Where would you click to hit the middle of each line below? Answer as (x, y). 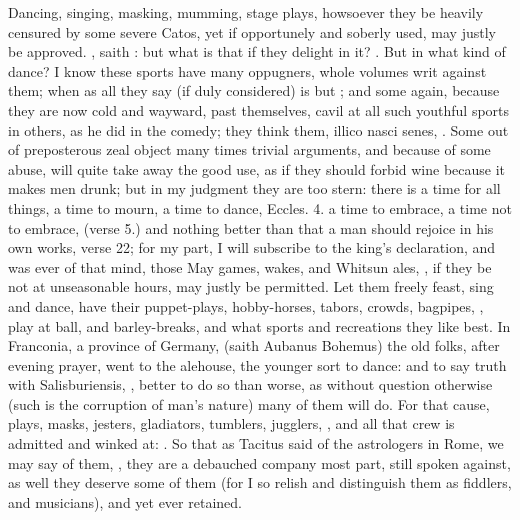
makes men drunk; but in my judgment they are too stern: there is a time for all (254, 188)
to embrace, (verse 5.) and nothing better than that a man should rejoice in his (251, 227)
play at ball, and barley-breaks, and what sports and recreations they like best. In (259, 325)
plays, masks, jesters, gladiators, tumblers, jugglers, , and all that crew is (231, 423)
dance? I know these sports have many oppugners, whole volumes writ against (247, 70)
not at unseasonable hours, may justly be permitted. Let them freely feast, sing (251, 286)
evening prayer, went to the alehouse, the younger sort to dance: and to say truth (257, 364)
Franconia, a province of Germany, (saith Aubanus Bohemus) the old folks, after (254, 345)
